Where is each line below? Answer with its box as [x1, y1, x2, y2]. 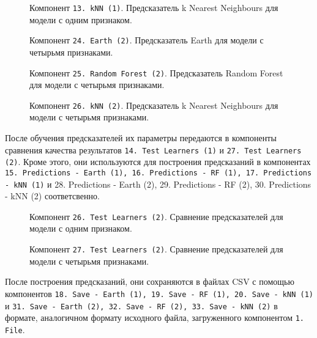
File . [5, 323, 25, 336]
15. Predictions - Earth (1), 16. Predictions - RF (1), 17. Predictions [5, 168, 312, 177]
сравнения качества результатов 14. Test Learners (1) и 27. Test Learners [5, 143, 302, 156]
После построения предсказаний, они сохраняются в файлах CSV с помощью [5, 275, 294, 288]
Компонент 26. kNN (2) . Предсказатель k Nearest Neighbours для [29, 98, 278, 111]
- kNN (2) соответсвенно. [5, 189, 100, 202]
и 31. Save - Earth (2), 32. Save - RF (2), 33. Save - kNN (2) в [5, 299, 278, 312]
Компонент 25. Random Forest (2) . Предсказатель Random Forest [29, 66, 283, 79]
